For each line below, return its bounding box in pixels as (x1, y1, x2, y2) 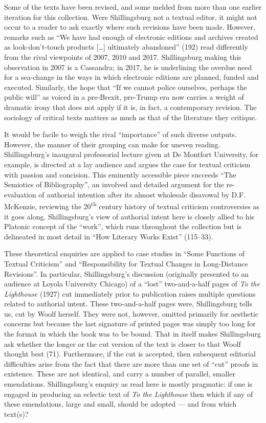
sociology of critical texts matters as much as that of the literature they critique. (4, 112, 257, 122)
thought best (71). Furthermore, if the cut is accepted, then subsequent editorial (4, 348, 256, 359)
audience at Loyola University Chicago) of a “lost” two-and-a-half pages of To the (4, 278, 260, 289)
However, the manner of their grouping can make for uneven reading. (4, 139, 220, 149)
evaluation (4, 189, 36, 199)
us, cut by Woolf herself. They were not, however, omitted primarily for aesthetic (4, 308, 259, 319)
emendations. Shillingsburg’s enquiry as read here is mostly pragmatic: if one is (4, 379, 253, 389)
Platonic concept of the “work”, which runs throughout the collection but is (4, 221, 242, 232)
